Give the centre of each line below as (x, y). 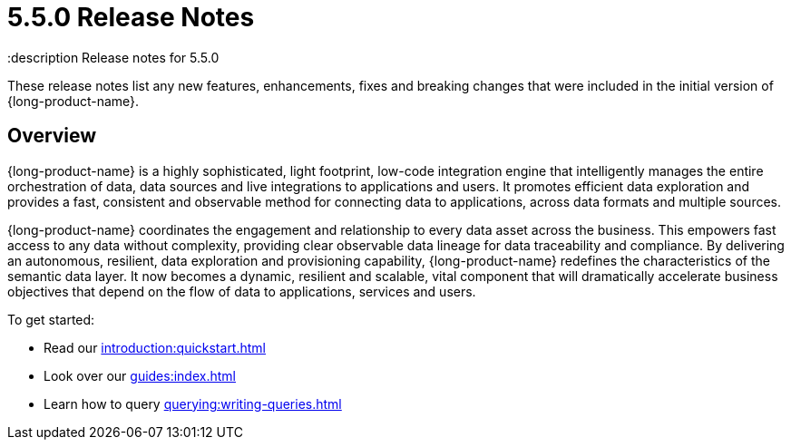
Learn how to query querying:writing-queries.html (193, 403)
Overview (52, 136)
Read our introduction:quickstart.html (155, 347)
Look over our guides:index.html (140, 375)
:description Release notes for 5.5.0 (113, 57)
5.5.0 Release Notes (131, 17)
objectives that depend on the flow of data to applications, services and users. (242, 291)
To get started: (51, 319)
